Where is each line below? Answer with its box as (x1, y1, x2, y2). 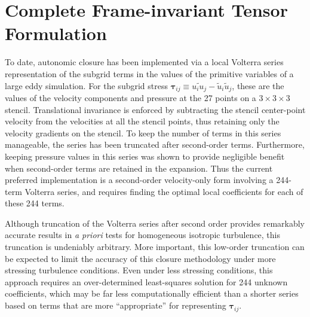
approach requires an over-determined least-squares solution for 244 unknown (5, 275, 288, 288)
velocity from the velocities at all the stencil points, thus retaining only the (5, 115, 280, 127)
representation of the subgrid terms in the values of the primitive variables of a (5, 67, 294, 80)
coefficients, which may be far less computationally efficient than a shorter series (5, 287, 299, 300)
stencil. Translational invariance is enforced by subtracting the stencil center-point (5, 103, 306, 115)
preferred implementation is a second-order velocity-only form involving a (5, 173, 274, 186)
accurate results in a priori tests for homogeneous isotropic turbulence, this (5, 228, 281, 241)
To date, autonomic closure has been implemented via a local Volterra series (5, 56, 284, 68)
